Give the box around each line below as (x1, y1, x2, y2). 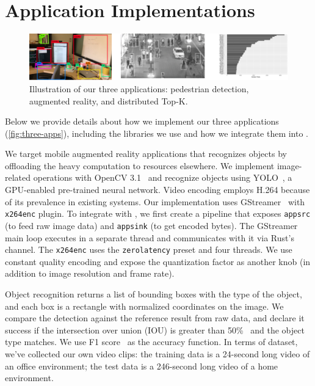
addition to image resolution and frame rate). (5, 267, 175, 280)
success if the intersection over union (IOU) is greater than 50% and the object (5, 323, 305, 336)
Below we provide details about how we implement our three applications (5, 115, 279, 128)
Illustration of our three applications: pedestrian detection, (29, 82, 249, 95)
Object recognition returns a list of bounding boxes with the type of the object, (5, 288, 302, 300)
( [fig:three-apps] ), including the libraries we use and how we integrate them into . (5, 126, 309, 139)
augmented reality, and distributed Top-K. (29, 94, 188, 107)
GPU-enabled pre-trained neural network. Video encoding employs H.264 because (5, 183, 310, 196)
